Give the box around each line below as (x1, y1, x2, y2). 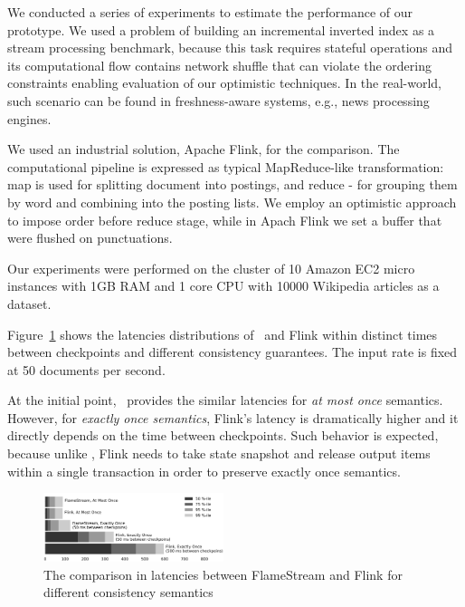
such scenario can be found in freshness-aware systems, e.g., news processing (7, 91, 430, 110)
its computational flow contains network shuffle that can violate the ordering (7, 55, 432, 74)
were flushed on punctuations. (7, 228, 173, 247)
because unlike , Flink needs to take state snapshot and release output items (7, 444, 431, 463)
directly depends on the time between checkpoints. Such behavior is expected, (7, 426, 439, 445)
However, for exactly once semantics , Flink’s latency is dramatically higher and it (7, 408, 459, 427)
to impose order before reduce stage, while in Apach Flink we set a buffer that (7, 210, 442, 229)
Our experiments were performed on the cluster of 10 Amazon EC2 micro (7, 258, 415, 277)
